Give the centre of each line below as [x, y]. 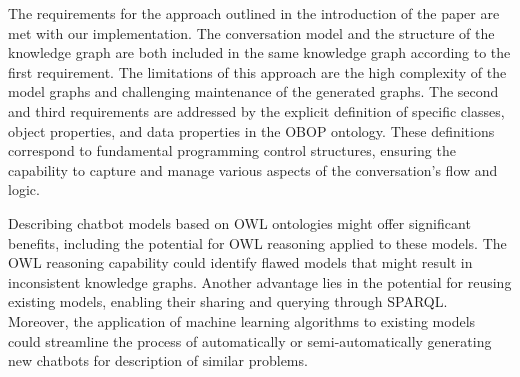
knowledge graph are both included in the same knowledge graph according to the [259, 52]
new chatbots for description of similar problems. [158, 360]
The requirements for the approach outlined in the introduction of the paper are [254, 13]
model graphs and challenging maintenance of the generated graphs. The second [253, 91]
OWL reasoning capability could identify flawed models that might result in [240, 262]
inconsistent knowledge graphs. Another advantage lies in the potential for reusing [260, 281]
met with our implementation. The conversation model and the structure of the [251, 32]
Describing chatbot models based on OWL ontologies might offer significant [239, 222]
